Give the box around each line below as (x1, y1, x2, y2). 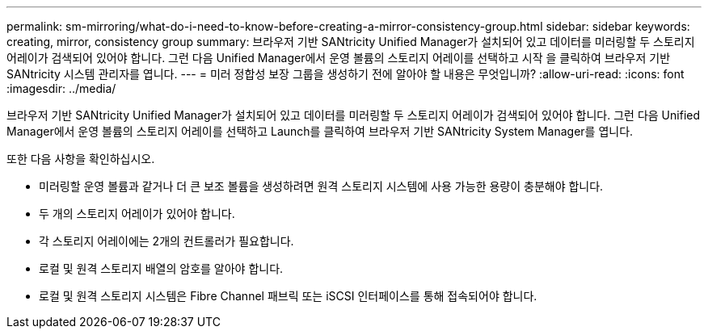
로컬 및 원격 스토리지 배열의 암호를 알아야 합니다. (39, 262, 284, 275)
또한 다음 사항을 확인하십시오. (6, 152, 155, 165)
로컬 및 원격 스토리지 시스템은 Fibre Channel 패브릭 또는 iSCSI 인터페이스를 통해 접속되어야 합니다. (39, 289, 537, 303)
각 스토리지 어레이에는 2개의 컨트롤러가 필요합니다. (39, 234, 294, 248)
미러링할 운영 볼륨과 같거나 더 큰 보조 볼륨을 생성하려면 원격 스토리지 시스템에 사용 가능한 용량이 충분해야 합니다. (39, 179, 604, 193)
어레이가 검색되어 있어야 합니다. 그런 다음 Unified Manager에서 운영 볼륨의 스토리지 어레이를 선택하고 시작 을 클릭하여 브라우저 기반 (6, 51, 671, 65)
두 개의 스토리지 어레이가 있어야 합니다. (39, 207, 235, 220)
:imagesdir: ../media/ (6, 82, 116, 95)
